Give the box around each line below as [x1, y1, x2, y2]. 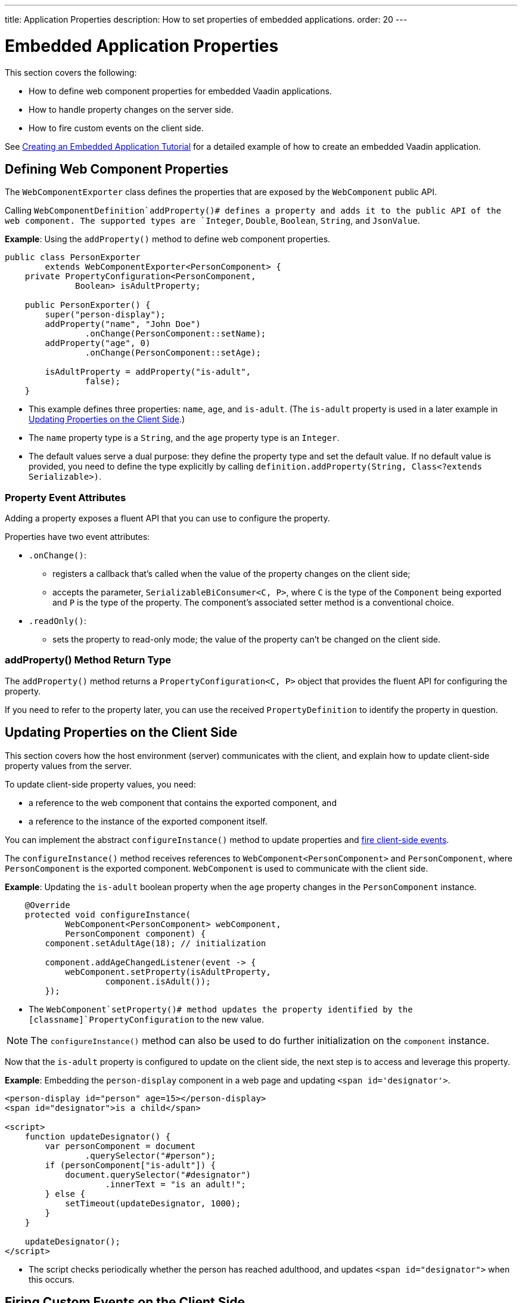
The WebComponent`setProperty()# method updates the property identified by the [29, 1004, 413, 1014]
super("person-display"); [45, 310, 166, 320]
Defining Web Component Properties [5, 161, 229, 177]
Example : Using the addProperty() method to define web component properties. [5, 234, 331, 245]
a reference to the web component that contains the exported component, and [29, 797, 337, 808]
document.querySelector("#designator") [65, 1169, 251, 1180]
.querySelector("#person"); [85, 1150, 216, 1160]
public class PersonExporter [5, 252, 141, 263]
